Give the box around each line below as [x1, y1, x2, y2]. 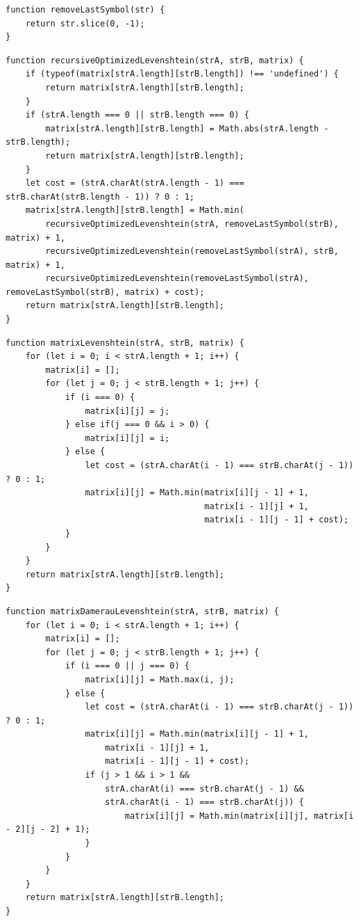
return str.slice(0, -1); [25, 18, 145, 29]
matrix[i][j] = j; [85, 406, 170, 416]
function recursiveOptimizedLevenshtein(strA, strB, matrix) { [6, 55, 304, 65]
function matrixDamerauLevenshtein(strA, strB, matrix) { [6, 606, 279, 616]
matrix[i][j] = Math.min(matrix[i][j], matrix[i [124, 810, 354, 821]
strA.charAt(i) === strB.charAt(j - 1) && [105, 783, 304, 794]
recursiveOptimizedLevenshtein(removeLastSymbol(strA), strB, [45, 246, 339, 257]
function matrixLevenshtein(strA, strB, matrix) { [6, 337, 244, 348]
